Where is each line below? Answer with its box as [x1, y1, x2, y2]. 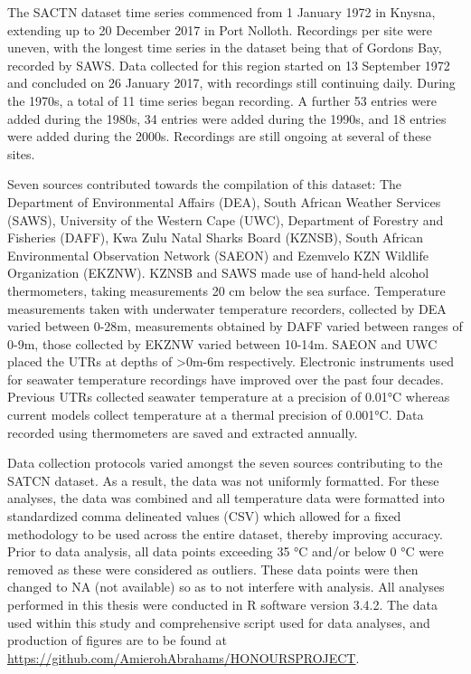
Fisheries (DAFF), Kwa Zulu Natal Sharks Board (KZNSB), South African [7, 228, 424, 247]
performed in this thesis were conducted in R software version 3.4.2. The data [7, 595, 438, 613]
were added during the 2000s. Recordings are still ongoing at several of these [7, 127, 431, 146]
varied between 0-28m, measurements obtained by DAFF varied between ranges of [7, 317, 463, 336]
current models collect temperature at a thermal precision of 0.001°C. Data [7, 405, 424, 424]
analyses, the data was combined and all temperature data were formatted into [7, 489, 445, 508]
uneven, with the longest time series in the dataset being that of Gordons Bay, [7, 38, 442, 57]
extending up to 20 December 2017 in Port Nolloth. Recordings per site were [7, 20, 432, 39]
